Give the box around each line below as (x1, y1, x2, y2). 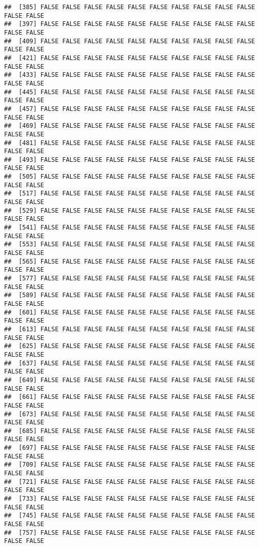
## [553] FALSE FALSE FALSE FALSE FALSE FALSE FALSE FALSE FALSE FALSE (4, 241, 255, 248)
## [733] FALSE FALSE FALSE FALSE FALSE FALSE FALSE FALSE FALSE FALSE (4, 495, 255, 503)
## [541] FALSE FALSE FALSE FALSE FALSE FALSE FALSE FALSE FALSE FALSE (4, 224, 255, 232)
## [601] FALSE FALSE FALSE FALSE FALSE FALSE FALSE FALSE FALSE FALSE (4, 308, 255, 316)
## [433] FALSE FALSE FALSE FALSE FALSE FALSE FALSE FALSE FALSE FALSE (4, 71, 255, 79)
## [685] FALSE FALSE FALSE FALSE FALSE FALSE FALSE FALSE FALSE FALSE (4, 427, 255, 435)
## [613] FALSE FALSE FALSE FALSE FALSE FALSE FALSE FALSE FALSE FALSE (4, 325, 255, 333)
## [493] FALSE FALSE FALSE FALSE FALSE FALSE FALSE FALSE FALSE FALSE (4, 156, 255, 163)
